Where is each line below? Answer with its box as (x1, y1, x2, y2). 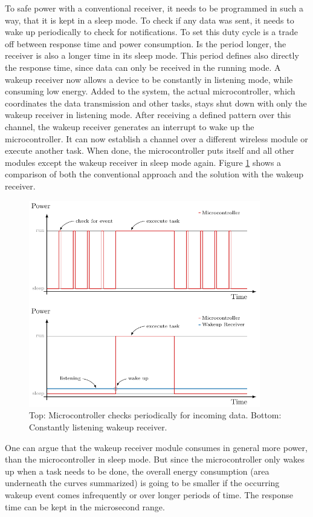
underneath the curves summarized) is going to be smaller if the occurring (5, 476, 280, 489)
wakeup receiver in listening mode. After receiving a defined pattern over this (5, 108, 291, 121)
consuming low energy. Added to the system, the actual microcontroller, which (5, 85, 295, 97)
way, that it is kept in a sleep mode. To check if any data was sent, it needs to (5, 13, 294, 26)
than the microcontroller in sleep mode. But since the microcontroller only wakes (5, 453, 305, 466)
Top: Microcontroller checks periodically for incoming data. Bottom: (29, 409, 282, 421)
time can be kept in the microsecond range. (5, 500, 165, 513)
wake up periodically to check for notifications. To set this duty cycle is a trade (5, 25, 298, 38)
